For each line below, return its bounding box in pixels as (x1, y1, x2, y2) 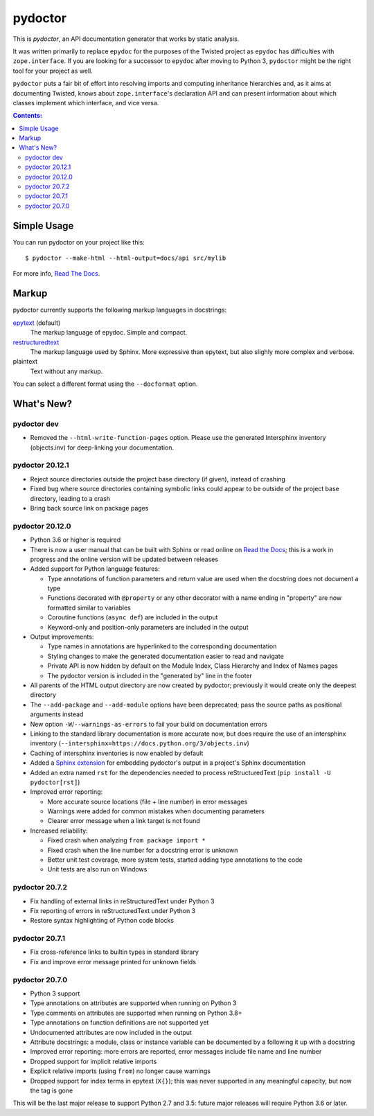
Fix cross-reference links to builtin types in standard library (30, 948, 199, 956)
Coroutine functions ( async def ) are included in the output (47, 613, 218, 621)
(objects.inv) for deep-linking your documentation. (30, 443, 175, 452)
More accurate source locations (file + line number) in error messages (47, 797, 248, 806)
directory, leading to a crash (30, 494, 111, 502)
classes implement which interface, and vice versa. (12, 98, 159, 107)
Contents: (12, 112, 43, 120)
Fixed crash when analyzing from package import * (47, 836, 206, 844)
